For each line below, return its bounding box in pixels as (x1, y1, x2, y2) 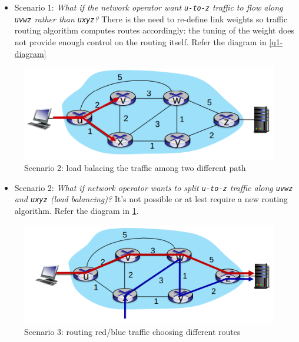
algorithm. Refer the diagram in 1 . (14, 204, 139, 217)
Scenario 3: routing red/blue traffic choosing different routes (24, 325, 241, 337)
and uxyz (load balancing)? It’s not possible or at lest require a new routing (14, 193, 288, 205)
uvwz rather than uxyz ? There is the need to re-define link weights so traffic (14, 12, 287, 25)
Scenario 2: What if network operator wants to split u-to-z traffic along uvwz (14, 181, 293, 193)
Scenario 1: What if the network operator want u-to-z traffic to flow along (14, 1, 283, 13)
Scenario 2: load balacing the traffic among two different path (24, 162, 246, 174)
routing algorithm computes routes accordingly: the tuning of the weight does (14, 24, 295, 36)
